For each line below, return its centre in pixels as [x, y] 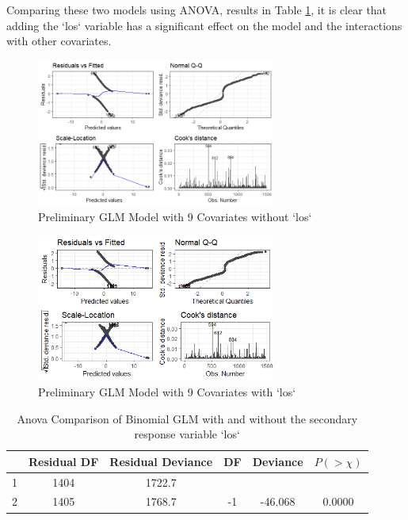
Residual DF [64, 461]
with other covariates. [59, 41]
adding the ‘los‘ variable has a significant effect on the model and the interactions [204, 25]
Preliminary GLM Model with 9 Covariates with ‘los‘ [167, 391]
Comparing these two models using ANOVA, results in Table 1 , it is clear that [197, 10]
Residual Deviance [161, 461]
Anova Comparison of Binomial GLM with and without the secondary [187, 418]
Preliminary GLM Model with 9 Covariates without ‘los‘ [175, 216]
